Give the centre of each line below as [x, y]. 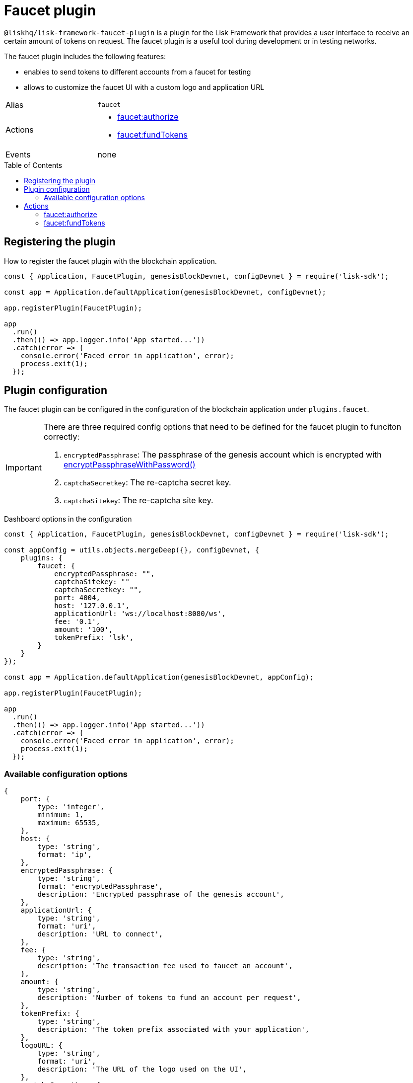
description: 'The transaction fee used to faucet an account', [165, 966]
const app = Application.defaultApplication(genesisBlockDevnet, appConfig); [159, 677]
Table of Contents [33, 165]
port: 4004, [77, 598]
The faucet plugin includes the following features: [85, 56]
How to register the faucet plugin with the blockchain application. [110, 261]
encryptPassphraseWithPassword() [129, 465]
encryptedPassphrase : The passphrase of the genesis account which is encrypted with [222, 455]
